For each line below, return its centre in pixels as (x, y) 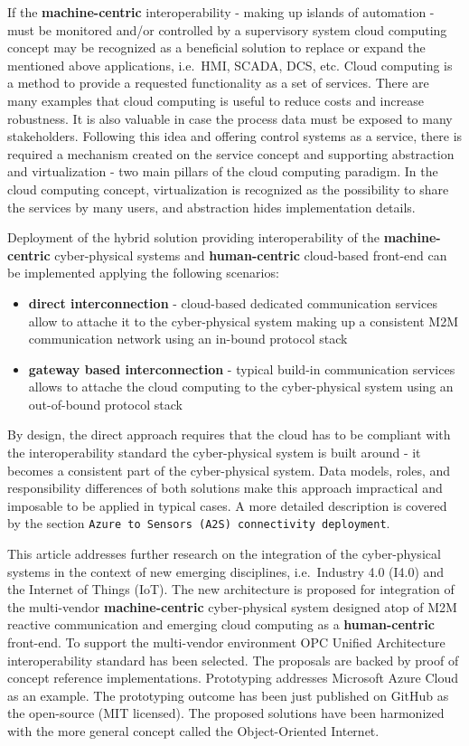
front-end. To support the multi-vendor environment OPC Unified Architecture (226, 642)
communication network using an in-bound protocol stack (188, 339)
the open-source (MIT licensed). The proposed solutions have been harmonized (226, 713)
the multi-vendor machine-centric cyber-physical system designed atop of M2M (232, 606)
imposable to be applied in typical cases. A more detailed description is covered (227, 505)
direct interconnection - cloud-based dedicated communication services (233, 302)
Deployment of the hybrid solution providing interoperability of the (193, 237)
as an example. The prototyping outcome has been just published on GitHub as (228, 695)
